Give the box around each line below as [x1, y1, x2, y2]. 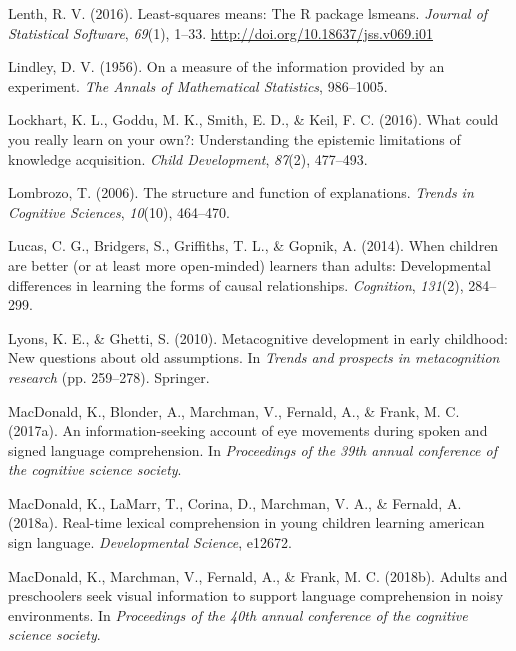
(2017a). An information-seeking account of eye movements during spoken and [8, 420, 488, 441]
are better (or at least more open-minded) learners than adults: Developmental [8, 254, 491, 275]
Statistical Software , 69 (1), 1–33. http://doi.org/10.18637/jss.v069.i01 [8, 22, 433, 43]
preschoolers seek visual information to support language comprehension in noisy [8, 585, 504, 606]
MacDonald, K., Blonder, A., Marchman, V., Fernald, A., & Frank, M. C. [8, 400, 460, 421]
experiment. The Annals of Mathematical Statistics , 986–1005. [8, 75, 388, 96]
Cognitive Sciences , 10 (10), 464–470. [8, 201, 230, 222]
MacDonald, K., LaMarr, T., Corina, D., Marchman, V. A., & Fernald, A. [8, 492, 462, 513]
